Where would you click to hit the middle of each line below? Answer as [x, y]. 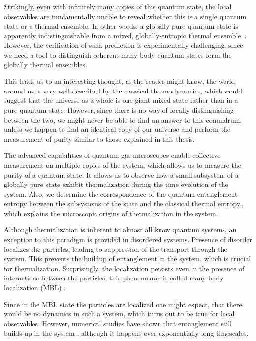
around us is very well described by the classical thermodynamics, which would [123, 90]
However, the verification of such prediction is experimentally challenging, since [124, 45]
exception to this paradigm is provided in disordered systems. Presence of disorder [128, 239]
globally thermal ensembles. [46, 64]
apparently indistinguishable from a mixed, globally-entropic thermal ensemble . [125, 35]
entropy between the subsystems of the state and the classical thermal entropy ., [124, 203]
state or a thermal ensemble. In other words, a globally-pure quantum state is [121, 26]
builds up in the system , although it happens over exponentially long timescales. [126, 333]
